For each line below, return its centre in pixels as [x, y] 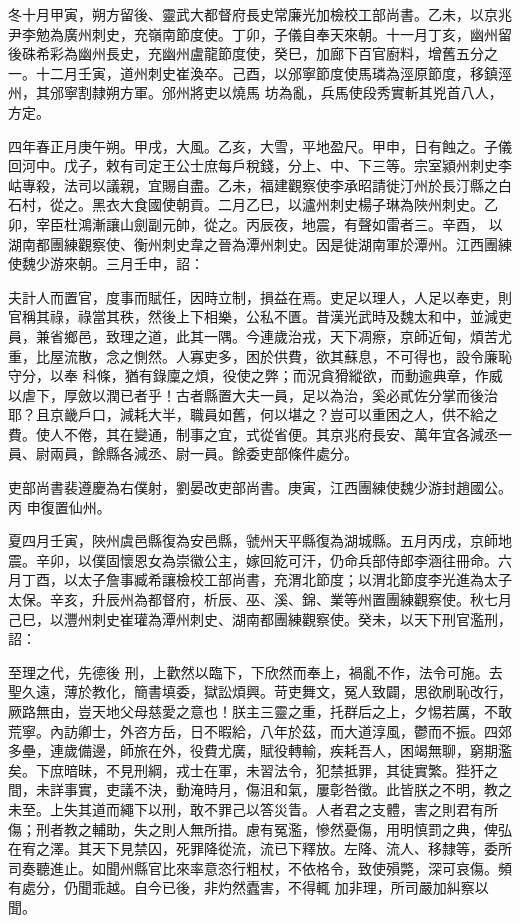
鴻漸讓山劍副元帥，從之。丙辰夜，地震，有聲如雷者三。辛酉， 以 [290, 223]
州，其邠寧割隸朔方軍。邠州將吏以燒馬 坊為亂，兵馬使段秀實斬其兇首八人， [255, 92]
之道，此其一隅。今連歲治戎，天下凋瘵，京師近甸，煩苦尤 [322, 335]
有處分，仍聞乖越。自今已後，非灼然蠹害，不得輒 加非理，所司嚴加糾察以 [248, 887]
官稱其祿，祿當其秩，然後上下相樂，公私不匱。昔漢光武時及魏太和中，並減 [253, 316]
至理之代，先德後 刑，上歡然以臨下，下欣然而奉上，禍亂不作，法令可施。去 [255, 671]
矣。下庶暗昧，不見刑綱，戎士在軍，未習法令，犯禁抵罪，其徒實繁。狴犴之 [253, 769]
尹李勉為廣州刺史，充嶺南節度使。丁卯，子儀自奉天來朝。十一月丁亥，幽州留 [260, 33]
